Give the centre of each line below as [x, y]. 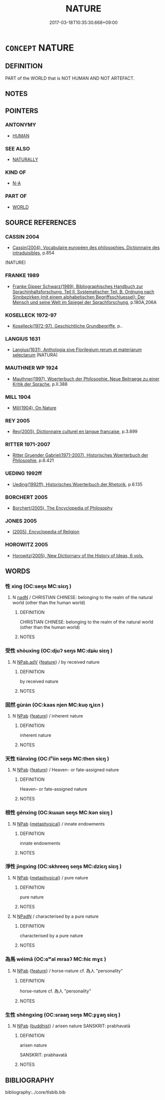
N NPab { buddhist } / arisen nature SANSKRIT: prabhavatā [71, 1026]
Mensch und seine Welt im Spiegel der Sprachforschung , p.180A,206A [84, 302]
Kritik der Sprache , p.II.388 [40, 384]
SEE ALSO [18, 148]
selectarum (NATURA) [35, 355]
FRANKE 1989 [22, 275]
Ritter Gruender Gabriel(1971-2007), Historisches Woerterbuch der [80, 455]
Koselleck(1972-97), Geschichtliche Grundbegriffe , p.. [67, 326]
